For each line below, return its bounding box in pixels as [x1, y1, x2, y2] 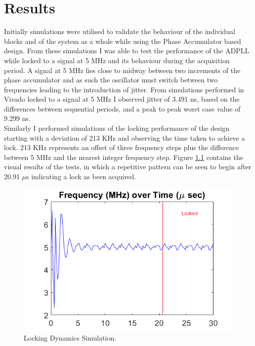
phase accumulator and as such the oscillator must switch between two [4, 75, 218, 85]
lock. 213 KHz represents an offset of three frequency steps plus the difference [4, 142, 239, 153]
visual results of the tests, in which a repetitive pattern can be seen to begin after [4, 161, 252, 172]
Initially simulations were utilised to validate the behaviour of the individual [4, 26, 235, 37]
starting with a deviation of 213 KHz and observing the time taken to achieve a [4, 132, 245, 143]
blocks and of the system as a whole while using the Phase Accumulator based [4, 36, 241, 46]
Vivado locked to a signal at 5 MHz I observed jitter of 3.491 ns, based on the [4, 94, 240, 104]
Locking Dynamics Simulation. [24, 332, 117, 343]
